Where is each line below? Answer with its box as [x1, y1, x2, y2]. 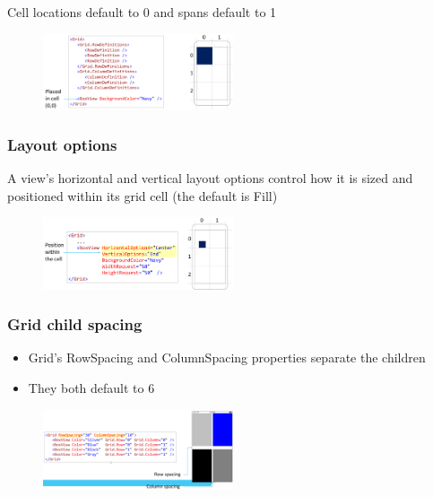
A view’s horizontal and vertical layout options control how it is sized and [7, 169, 413, 187]
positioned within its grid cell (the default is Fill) [7, 186, 278, 205]
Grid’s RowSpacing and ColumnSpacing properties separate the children [28, 348, 426, 367]
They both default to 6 [28, 379, 155, 397]
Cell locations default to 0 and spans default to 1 [7, 3, 277, 21]
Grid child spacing [7, 313, 143, 336]
